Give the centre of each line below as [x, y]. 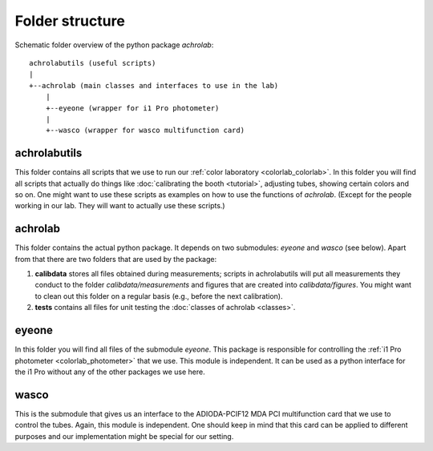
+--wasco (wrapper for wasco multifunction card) [145, 131]
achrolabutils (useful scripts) [93, 63]
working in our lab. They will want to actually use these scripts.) [120, 206]
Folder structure [70, 21]
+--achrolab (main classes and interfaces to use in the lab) [154, 85]
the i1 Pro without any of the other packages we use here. [110, 372]
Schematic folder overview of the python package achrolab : [114, 45]
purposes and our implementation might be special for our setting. [124, 436]
